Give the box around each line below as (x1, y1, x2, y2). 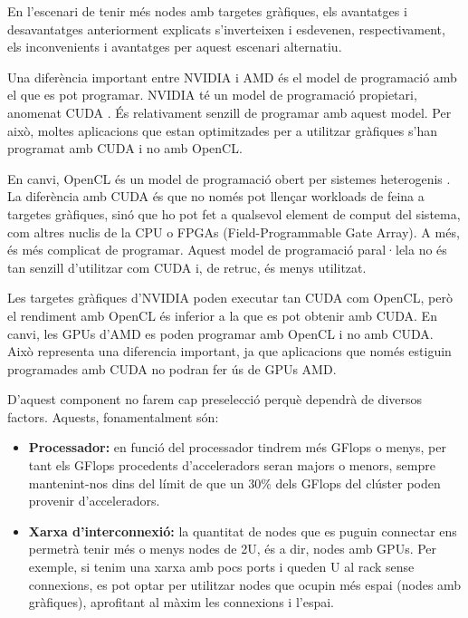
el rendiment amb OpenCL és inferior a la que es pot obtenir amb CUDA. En (7, 305, 437, 324)
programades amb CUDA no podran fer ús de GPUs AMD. (7, 359, 337, 378)
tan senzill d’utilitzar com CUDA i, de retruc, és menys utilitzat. (7, 257, 367, 276)
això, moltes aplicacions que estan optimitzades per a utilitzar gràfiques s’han (7, 121, 438, 140)
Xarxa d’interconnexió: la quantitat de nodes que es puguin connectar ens (28, 521, 457, 540)
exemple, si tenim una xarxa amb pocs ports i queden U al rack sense (28, 557, 415, 576)
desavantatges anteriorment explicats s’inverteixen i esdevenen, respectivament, (7, 19, 445, 38)
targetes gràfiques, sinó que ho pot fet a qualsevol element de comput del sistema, (7, 204, 461, 223)
